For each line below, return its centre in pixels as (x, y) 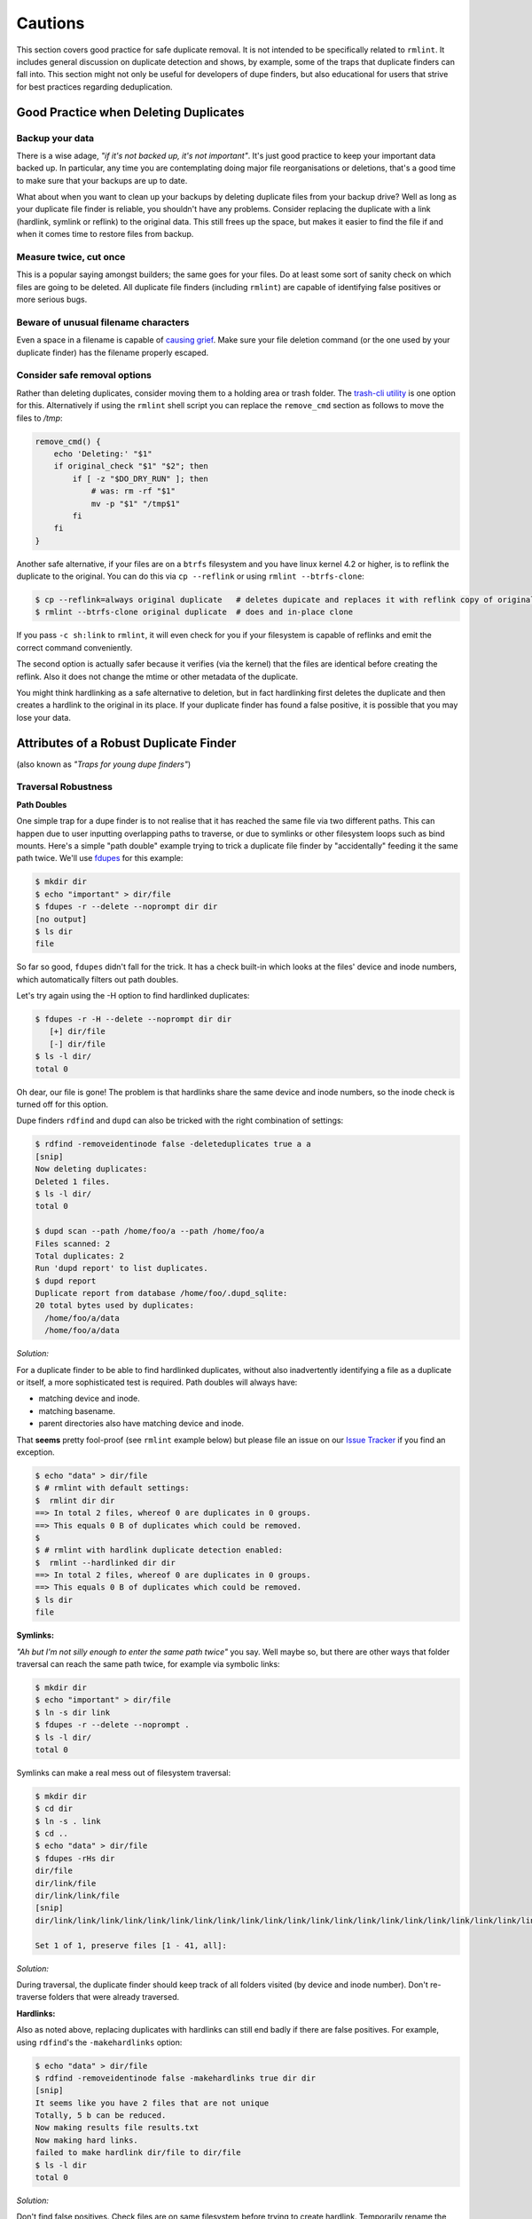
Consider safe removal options (84, 375)
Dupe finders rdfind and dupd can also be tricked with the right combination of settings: (180, 1121)
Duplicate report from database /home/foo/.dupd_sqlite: (161, 1293)
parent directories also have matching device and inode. (141, 1424)
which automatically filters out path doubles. (98, 979)
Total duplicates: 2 (79, 1256)
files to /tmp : (39, 418)
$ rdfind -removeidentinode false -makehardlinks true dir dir (176, 2078)
